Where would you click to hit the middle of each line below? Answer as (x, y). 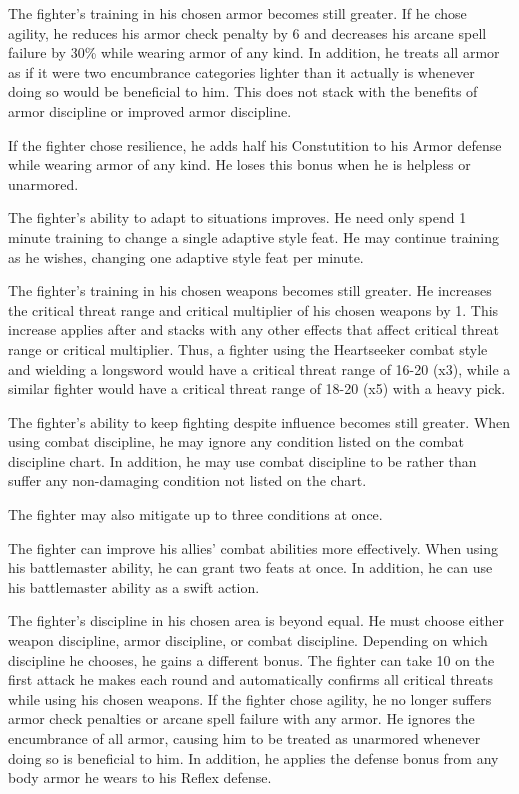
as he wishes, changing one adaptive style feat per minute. (186, 256)
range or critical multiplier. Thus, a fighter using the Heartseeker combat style (248, 348)
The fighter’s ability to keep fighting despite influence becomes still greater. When (259, 421)
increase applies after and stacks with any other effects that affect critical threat (253, 329)
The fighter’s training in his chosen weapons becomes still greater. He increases (250, 290)
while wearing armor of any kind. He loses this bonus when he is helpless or (239, 164)
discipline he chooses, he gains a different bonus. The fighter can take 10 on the (251, 659)
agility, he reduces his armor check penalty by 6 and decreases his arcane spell (247, 32)
